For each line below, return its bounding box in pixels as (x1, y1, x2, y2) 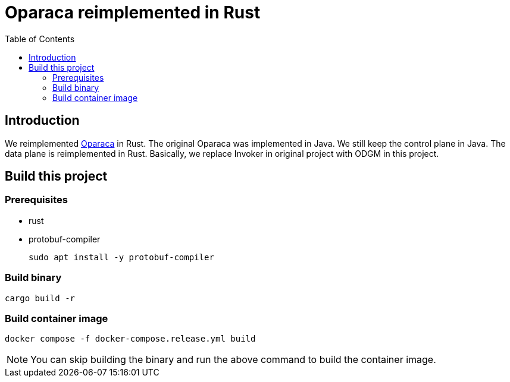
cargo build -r (5, 293, 76, 303)
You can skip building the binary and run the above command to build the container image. (30, 353, 436, 366)
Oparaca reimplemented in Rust (5, 2, 261, 23)
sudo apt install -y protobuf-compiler (29, 252, 214, 262)
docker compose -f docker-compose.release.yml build (5, 334, 256, 344)
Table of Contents (5, 33, 75, 44)
